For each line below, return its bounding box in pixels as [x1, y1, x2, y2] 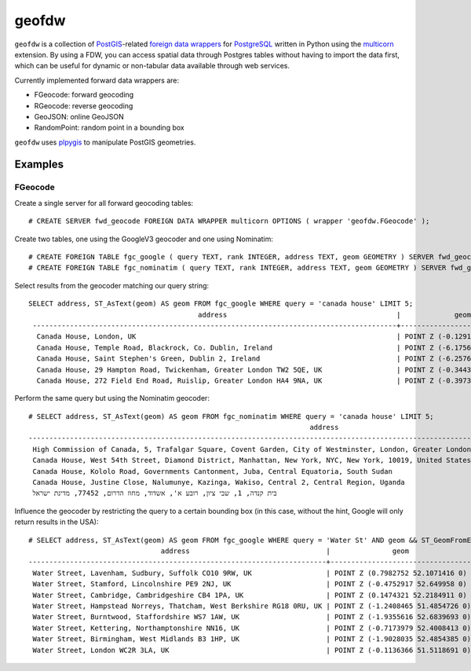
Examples [14, 158, 64, 171]
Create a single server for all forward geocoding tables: [14, 198, 194, 207]
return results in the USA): [14, 517, 99, 526]
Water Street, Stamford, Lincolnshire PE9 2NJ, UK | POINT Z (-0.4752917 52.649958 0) [32, 580, 467, 588]
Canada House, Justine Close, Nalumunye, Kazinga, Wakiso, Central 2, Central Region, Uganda [32, 478, 406, 487]
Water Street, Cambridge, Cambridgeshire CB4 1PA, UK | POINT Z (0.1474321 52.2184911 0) [32, 590, 467, 599]
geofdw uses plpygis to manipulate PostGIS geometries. [14, 137, 196, 147]
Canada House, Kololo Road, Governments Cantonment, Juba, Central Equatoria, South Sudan [32, 467, 392, 475]
